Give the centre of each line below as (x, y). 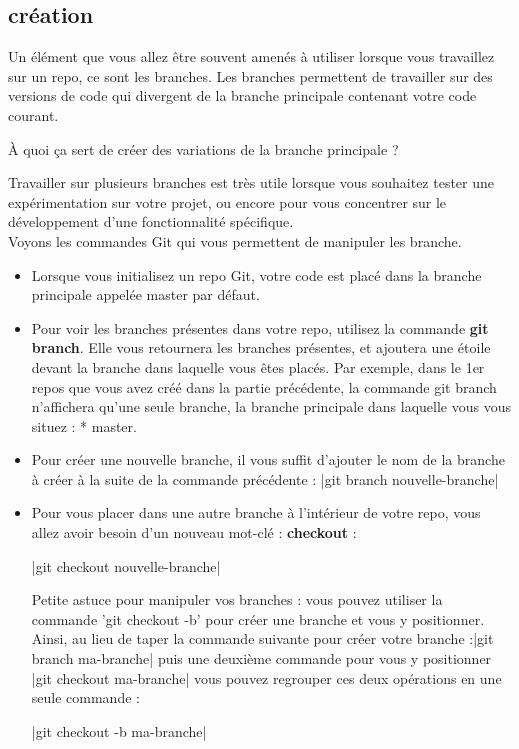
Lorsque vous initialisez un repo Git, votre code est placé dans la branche (256, 274)
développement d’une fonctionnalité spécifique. (151, 221)
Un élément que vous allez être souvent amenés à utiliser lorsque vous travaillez (251, 56)
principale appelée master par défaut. (145, 294)
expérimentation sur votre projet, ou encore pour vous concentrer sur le (227, 201)
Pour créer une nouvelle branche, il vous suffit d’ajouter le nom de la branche (268, 459)
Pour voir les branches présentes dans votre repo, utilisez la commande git (260, 327)
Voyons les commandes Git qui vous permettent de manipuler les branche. (235, 240)
